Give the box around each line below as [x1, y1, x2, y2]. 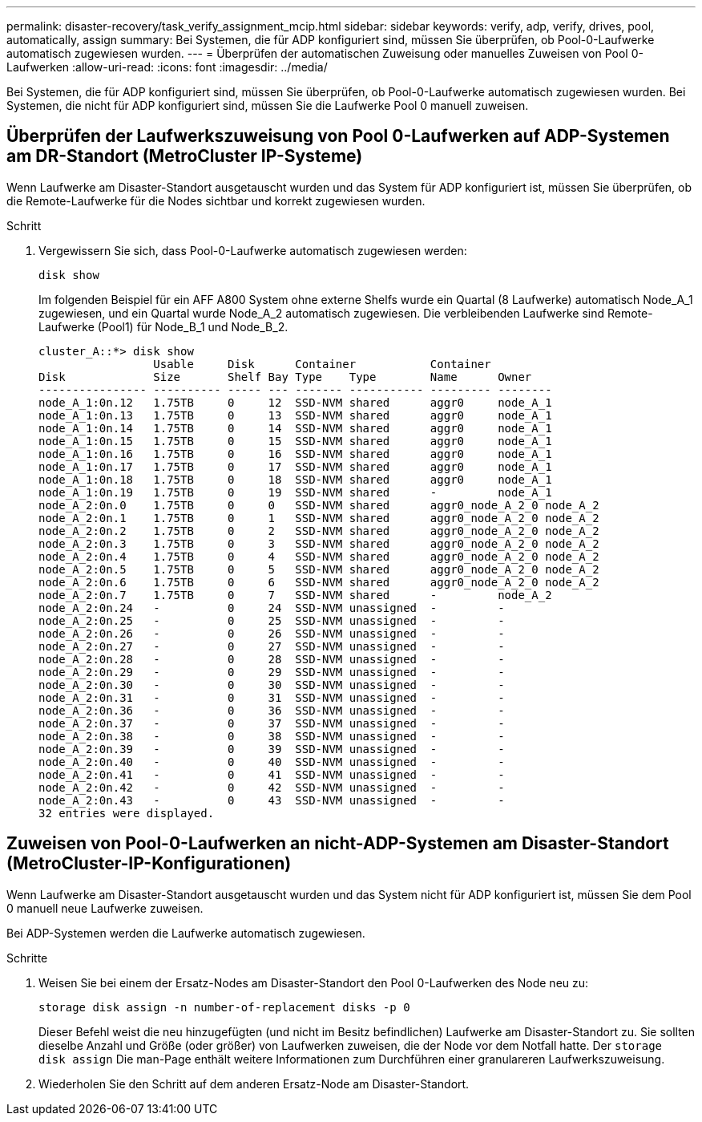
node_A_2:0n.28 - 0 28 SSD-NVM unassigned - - [38, 652, 505, 666]
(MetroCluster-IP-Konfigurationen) [6, 853, 292, 874]
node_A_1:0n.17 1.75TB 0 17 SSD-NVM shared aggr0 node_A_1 [38, 460, 552, 473]
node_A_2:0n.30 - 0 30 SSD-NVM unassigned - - [38, 678, 505, 691]
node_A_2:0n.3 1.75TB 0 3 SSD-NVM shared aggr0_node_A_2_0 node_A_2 [38, 537, 599, 550]
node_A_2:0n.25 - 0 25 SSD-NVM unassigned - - [38, 614, 505, 627]
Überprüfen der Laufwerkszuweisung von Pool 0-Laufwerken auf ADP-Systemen [6, 126, 670, 147]
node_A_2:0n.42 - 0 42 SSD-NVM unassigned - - [38, 780, 505, 794]
